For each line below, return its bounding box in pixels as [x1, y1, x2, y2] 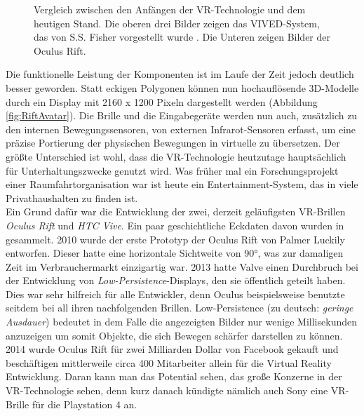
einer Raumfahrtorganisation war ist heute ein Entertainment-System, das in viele [6, 177, 358, 192]
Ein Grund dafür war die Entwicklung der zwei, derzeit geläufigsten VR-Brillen [6, 204, 346, 219]
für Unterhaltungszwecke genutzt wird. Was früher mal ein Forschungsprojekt [6, 163, 339, 177]
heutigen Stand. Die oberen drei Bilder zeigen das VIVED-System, [34, 15, 320, 30]
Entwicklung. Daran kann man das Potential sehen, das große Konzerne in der [6, 369, 342, 384]
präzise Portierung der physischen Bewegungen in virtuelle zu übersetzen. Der [6, 135, 340, 150]
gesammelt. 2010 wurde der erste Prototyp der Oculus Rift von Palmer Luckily [6, 232, 345, 246]
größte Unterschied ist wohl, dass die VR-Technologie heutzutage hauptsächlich [6, 149, 346, 163]
